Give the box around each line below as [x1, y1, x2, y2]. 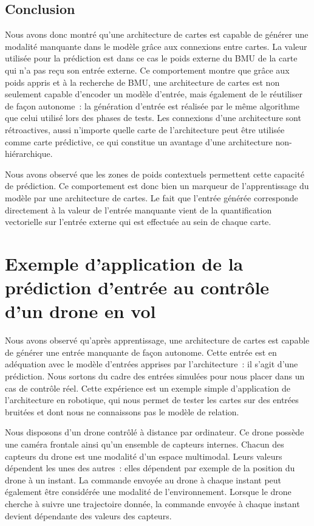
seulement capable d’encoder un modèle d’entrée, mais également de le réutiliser [5, 88, 302, 100]
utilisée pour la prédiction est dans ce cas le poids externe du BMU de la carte [5, 52, 298, 64]
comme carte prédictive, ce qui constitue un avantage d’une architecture [5, 135, 273, 148]
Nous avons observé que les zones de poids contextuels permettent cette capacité [5, 167, 304, 180]
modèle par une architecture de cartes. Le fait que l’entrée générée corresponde [5, 191, 298, 204]
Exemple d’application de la [5, 251, 244, 275]
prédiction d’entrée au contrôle [5, 275, 270, 300]
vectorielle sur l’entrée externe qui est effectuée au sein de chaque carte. [5, 215, 271, 228]
